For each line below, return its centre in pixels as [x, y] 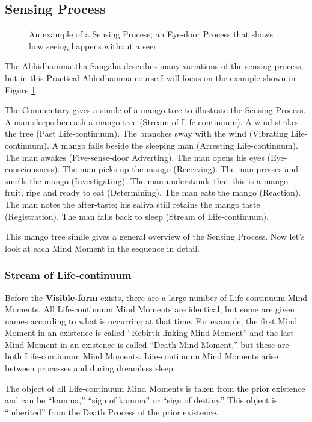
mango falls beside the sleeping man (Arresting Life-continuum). [179, 145]
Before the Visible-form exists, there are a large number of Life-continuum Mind [156, 297]
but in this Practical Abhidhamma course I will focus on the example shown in [150, 77]
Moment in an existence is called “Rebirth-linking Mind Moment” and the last [149, 333]
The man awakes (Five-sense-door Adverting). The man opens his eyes [135, 157]
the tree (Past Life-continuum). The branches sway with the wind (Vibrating [146, 133]
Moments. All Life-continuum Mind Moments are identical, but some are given [150, 309]
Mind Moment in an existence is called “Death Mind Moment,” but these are [147, 344]
